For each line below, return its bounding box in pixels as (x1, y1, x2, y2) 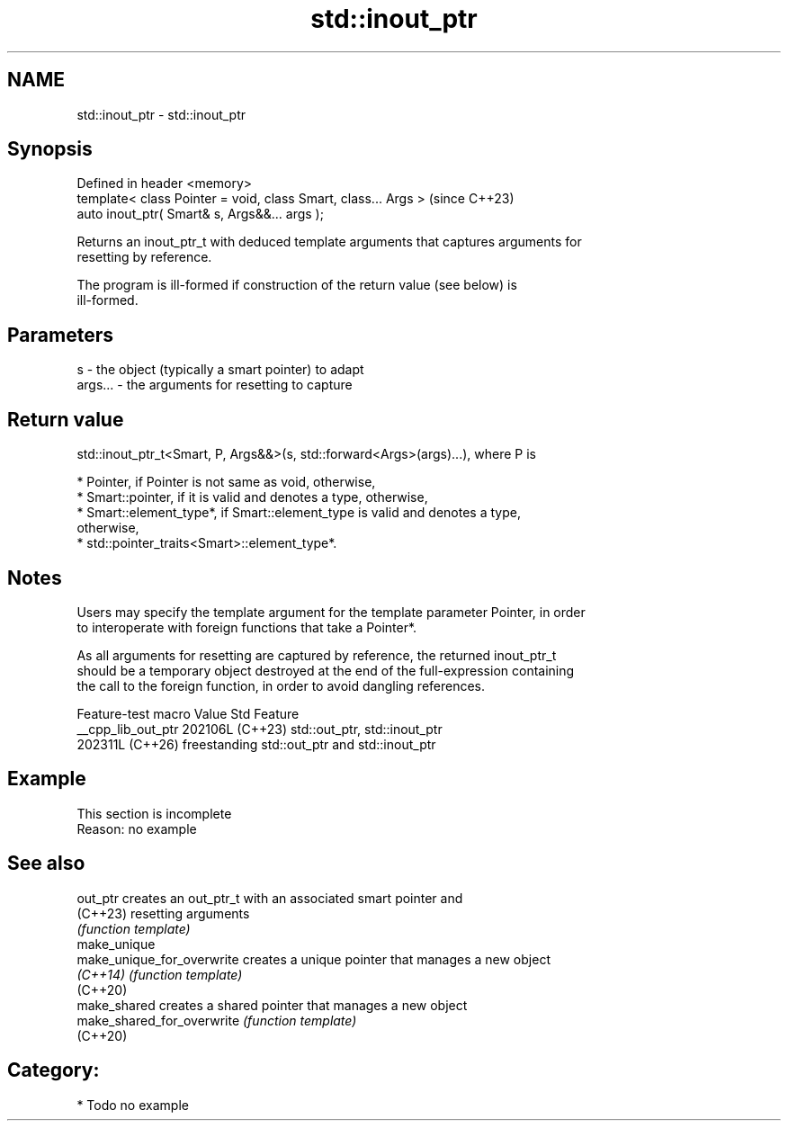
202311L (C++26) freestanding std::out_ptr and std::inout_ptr (76, 736, 436, 752)
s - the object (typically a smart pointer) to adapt (76, 362, 364, 378)
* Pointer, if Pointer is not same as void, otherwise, (76, 474, 376, 490)
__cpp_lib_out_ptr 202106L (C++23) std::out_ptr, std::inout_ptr (76, 721, 443, 737)
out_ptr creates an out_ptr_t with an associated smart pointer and (76, 890, 463, 906)
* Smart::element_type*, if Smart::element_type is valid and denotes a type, (76, 505, 521, 521)
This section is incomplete (76, 805, 232, 821)
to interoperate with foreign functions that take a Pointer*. (76, 619, 417, 635)
